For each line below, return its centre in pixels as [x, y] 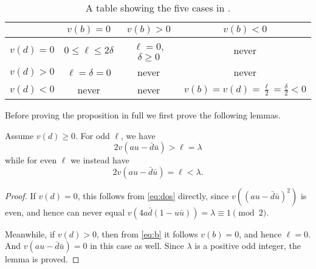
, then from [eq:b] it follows [147, 233]
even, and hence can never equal [65, 212]
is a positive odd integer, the [248, 246]
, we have [138, 135]
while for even [31, 160]
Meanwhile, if [30, 233]
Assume [19, 135]
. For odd [93, 135]
